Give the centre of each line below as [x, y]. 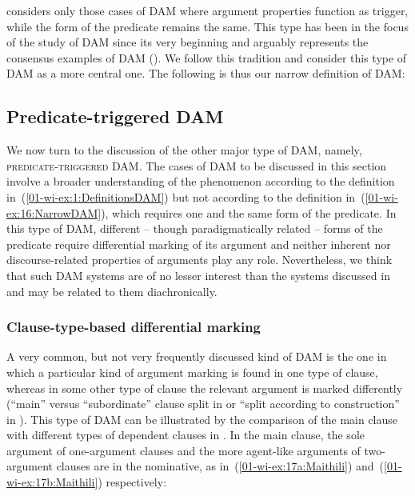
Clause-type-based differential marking [134, 327]
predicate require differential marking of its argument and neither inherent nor [199, 244]
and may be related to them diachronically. [112, 291]
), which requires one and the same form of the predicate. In [249, 212]
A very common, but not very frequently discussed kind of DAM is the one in [197, 356]
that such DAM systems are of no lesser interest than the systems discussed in [198, 275]
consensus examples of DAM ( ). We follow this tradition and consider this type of [207, 57]
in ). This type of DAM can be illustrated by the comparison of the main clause [202, 419]
